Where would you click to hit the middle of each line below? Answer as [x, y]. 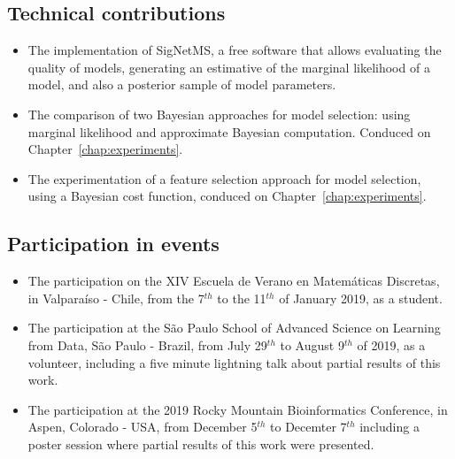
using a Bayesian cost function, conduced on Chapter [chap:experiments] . [227, 196]
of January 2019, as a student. [361, 298]
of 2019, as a [391, 344]
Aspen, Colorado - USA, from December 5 [143, 427]
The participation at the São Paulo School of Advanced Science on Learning [234, 328]
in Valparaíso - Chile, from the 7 [116, 298]
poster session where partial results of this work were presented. [201, 444]
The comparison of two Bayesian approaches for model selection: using [219, 114]
